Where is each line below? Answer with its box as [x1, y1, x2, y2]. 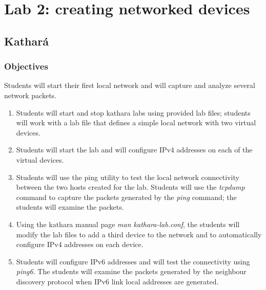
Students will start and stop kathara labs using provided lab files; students [16, 107, 251, 118]
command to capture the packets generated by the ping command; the [16, 191, 237, 202]
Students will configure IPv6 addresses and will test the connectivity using [16, 256, 250, 266]
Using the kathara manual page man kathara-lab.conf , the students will [16, 218, 240, 229]
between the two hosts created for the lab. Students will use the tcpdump [16, 182, 245, 192]
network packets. [4, 90, 56, 100]
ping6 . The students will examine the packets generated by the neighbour [16, 266, 247, 277]
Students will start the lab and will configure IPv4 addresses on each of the [16, 144, 253, 155]
